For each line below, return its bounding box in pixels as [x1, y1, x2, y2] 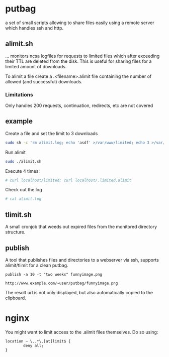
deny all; [23, 343, 44, 348]
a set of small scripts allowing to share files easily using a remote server [5, 20, 154, 26]
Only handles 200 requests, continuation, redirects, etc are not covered [5, 102, 153, 108]
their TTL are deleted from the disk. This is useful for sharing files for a [5, 58, 152, 64]
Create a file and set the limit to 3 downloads [5, 130, 98, 136]
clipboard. [5, 295, 26, 301]
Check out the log [5, 187, 42, 193]
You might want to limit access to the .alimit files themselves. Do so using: [5, 329, 158, 335]
